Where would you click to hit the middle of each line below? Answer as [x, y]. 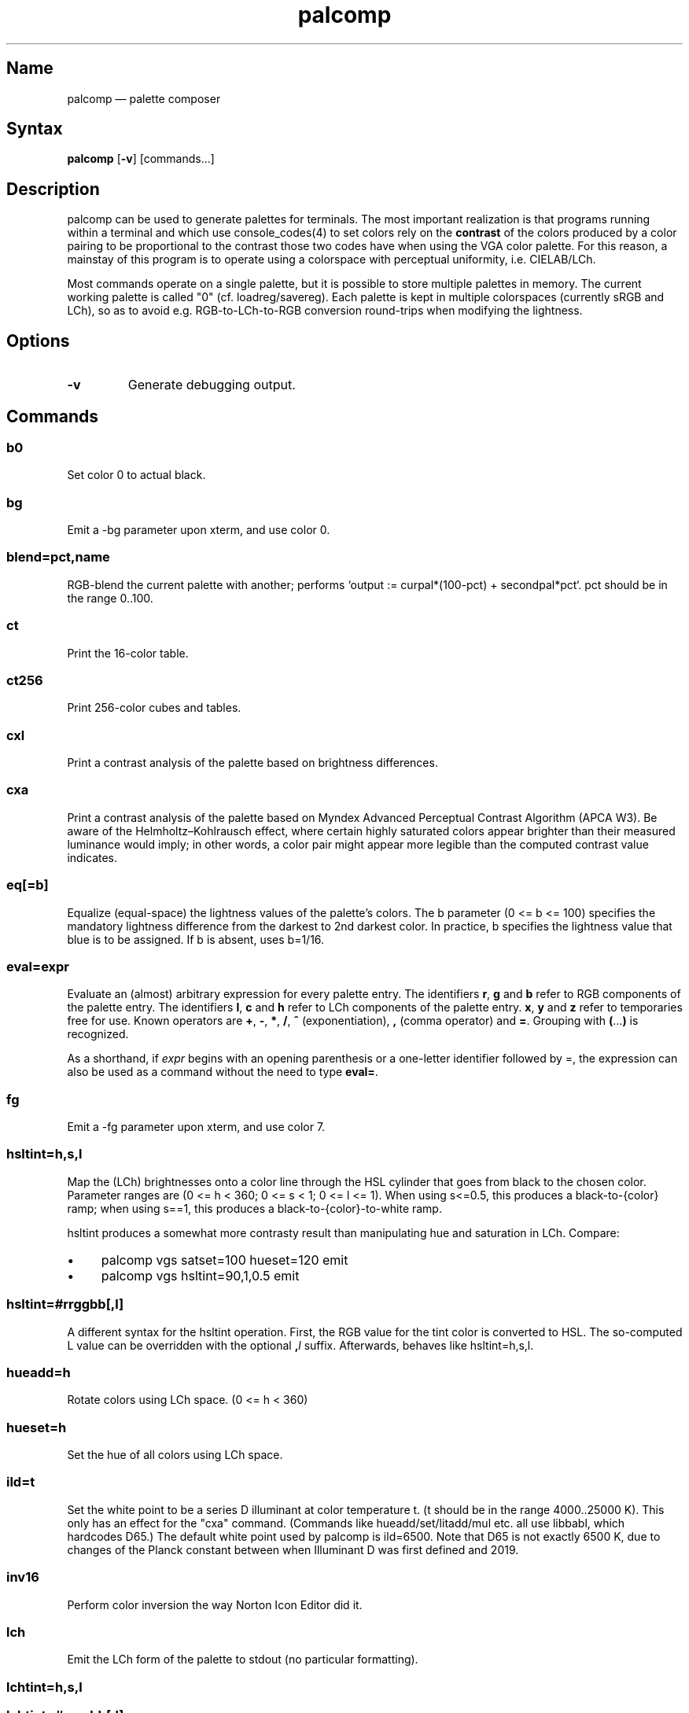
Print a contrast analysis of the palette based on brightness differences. [252, 763]
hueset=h [37, 1427]
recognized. [98, 1034]
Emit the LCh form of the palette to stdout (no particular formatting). [243, 1660]
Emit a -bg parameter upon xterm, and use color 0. [199, 530]
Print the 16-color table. [128, 653]
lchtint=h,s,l [44, 1687]
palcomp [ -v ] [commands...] [141, 159]
